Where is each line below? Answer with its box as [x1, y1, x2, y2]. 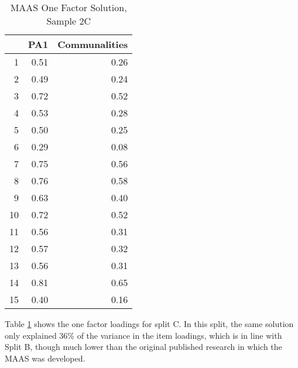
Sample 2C [46, 14, 91, 27]
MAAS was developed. [5, 352, 85, 364]
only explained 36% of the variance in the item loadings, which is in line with [5, 329, 282, 341]
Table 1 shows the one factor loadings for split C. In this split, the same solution [5, 318, 294, 329]
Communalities [57, 37, 128, 51]
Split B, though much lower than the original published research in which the [5, 341, 282, 353]
